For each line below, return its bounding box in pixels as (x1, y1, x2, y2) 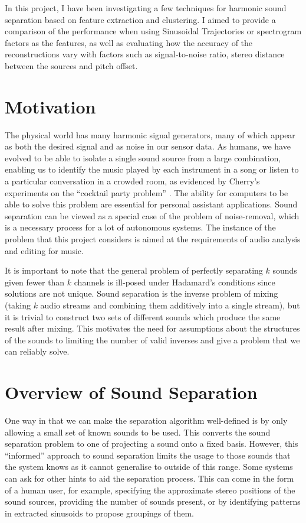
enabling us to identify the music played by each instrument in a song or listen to (5, 163, 299, 176)
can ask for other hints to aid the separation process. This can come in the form (5, 472, 294, 485)
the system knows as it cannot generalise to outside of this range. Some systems (5, 460, 293, 473)
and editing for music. (5, 244, 84, 256)
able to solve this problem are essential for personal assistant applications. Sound (5, 198, 298, 210)
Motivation (5, 94, 96, 118)
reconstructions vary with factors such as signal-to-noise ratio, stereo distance (5, 48, 285, 60)
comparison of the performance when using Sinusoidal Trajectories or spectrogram (5, 25, 302, 37)
